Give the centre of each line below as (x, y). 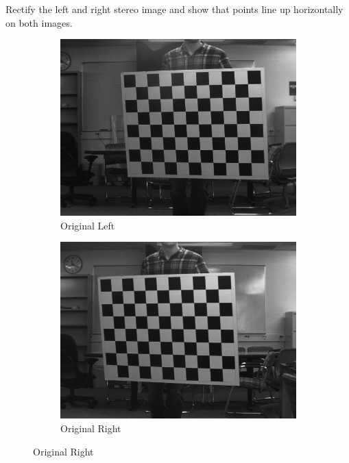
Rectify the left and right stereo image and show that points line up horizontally (174, 9)
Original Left (88, 225)
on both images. (39, 22)
